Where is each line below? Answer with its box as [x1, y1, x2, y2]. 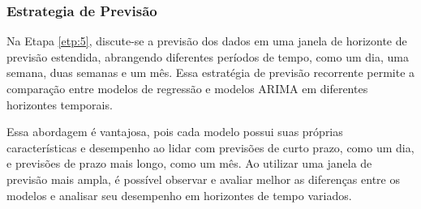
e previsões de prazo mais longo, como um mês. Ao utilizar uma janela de [6, 155, 372, 172]
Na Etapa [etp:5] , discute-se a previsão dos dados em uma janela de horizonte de [6, 32, 407, 49]
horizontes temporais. [6, 96, 113, 113]
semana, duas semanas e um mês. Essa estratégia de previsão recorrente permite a [6, 64, 415, 81]
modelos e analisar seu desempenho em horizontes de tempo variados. [6, 186, 352, 203]
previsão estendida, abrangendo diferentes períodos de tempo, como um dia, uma [6, 48, 409, 65]
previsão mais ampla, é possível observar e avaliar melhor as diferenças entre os [6, 170, 400, 187]
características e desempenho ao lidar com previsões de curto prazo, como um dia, [6, 139, 415, 156]
